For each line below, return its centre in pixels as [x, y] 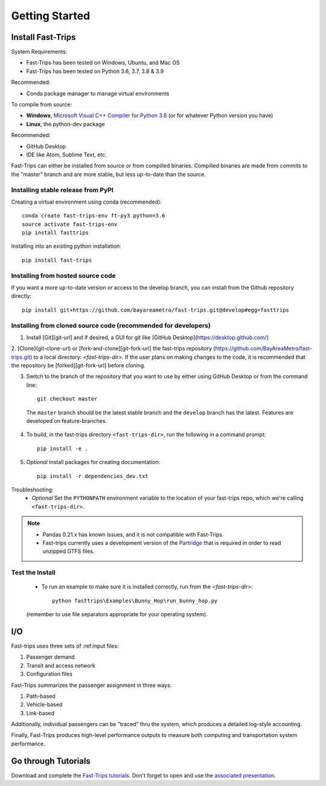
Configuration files [49, 674]
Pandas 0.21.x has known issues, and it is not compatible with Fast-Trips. [133, 534]
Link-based [40, 713]
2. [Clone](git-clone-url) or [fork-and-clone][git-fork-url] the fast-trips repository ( [113, 349]
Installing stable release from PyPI [62, 190]
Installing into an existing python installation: [66, 246]
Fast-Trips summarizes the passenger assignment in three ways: [91, 685]
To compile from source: [42, 105]
